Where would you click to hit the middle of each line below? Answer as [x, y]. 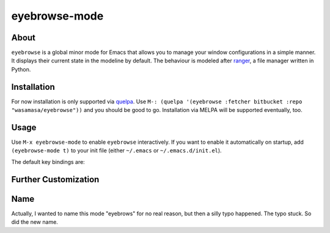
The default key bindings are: [48, 161]
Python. [21, 69]
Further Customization [55, 179]
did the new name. [35, 222]
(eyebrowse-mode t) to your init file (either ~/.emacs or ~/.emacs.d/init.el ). [117, 150]
